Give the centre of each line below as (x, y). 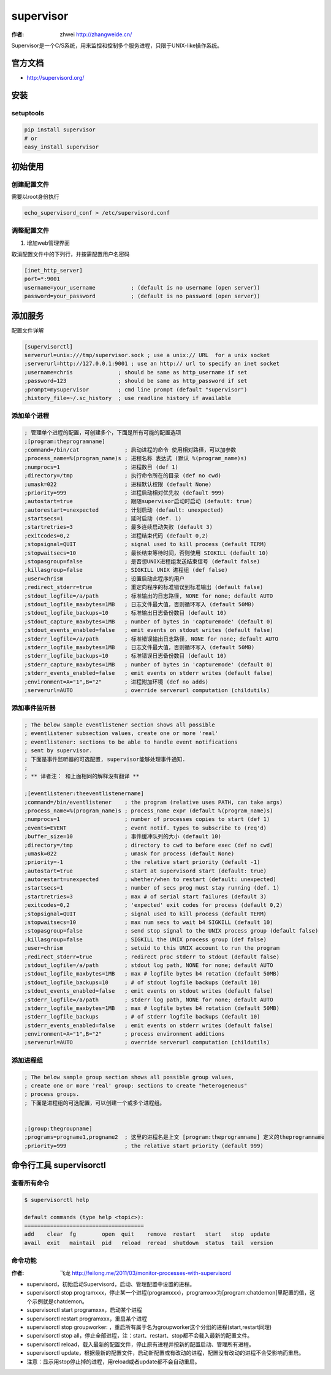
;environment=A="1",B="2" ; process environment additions (124, 1034)
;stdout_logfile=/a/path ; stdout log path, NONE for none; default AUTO (149, 965)
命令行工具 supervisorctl (59, 1165)
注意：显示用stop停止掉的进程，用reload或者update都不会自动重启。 (113, 1362)
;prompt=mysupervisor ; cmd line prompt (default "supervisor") (136, 389)
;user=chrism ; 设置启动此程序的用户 (105, 579)
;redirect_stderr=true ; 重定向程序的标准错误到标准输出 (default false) (144, 587)
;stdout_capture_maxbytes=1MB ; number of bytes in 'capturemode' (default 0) (149, 622)
